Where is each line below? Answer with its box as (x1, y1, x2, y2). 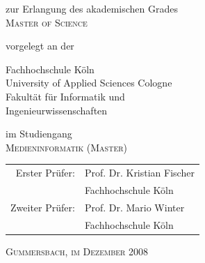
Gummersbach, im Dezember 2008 (6, 243, 149, 258)
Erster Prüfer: (15, 165, 75, 180)
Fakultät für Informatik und (6, 89, 125, 103)
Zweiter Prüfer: (10, 200, 75, 214)
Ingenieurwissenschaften (6, 103, 108, 117)
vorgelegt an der (6, 38, 74, 53)
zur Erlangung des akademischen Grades (6, 1, 178, 15)
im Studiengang (6, 126, 72, 141)
